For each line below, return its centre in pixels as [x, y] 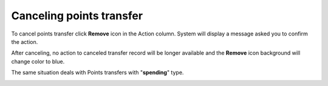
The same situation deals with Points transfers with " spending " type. [97, 73]
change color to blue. [38, 61]
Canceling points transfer [77, 16]
